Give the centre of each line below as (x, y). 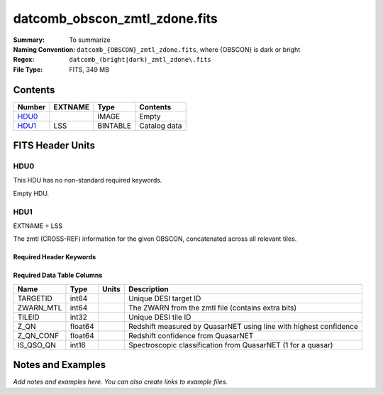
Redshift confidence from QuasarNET (191, 335)
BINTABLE (114, 126)
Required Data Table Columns (58, 275)
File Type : (28, 69)
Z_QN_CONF (38, 335)
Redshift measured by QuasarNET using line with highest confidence (243, 326)
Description (149, 289)
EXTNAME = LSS (38, 226)
